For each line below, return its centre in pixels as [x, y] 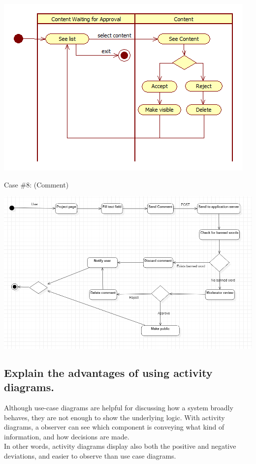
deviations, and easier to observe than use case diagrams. [90, 455]
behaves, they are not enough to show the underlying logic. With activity [114, 417]
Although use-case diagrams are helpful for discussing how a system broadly [119, 407]
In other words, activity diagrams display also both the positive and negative [120, 446]
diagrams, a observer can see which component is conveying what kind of [114, 427]
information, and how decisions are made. [67, 436]
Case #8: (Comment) [36, 184]
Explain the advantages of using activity [108, 372]
